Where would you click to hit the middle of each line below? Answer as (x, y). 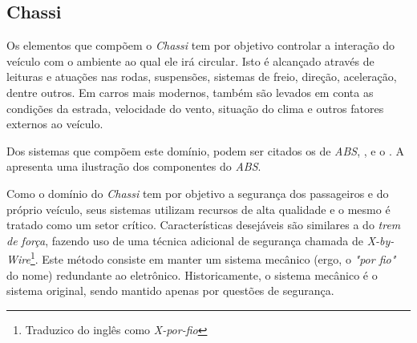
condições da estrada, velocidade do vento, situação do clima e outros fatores (195, 108)
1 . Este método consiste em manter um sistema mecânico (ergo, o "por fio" (213, 258)
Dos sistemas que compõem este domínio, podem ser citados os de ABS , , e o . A (205, 150)
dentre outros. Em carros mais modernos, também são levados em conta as (190, 92)
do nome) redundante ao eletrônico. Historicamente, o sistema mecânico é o (192, 274)
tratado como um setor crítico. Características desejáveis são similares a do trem (204, 225)
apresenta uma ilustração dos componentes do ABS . (134, 166)
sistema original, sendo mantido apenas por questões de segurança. (170, 291)
